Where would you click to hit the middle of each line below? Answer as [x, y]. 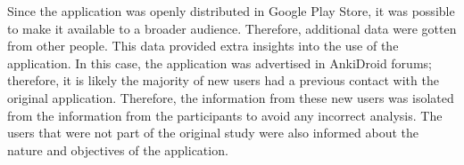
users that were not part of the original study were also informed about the [213, 133]
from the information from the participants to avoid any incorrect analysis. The [225, 115]
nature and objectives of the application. [118, 149]
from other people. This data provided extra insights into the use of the [203, 46]
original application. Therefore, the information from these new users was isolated [231, 97]
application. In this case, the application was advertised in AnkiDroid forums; [220, 63]
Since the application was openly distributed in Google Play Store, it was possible [231, 11]
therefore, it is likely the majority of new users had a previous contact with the [223, 80]
